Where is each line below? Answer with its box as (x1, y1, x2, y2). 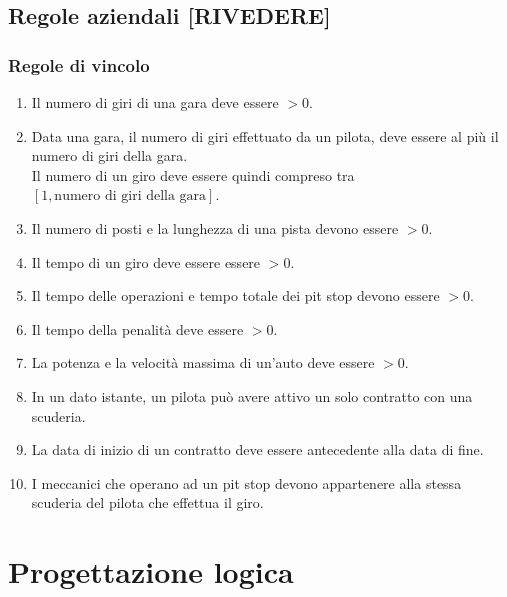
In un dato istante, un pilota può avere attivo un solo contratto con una (31, 385, 473, 406)
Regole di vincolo (8, 52, 150, 77)
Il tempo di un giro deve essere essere (31, 251, 261, 272)
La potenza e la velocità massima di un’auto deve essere (31, 352, 375, 373)
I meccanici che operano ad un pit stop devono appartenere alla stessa (31, 472, 462, 493)
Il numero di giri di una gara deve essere (31, 92, 279, 112)
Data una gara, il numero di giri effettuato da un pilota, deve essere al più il (31, 125, 499, 146)
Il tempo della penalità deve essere (31, 318, 244, 339)
